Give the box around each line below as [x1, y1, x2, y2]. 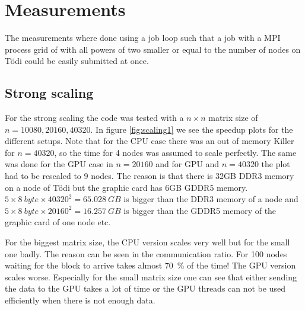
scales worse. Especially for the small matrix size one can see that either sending [5, 270, 297, 283]
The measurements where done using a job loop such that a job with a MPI [5, 31, 281, 44]
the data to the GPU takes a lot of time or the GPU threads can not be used [5, 282, 285, 295]
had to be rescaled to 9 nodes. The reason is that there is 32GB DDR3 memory [5, 170, 294, 182]
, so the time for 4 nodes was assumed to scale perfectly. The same [54, 146, 297, 158]
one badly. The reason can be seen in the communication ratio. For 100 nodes [5, 247, 287, 260]
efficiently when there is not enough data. [5, 294, 155, 306]
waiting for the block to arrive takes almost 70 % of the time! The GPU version [5, 259, 296, 271]
